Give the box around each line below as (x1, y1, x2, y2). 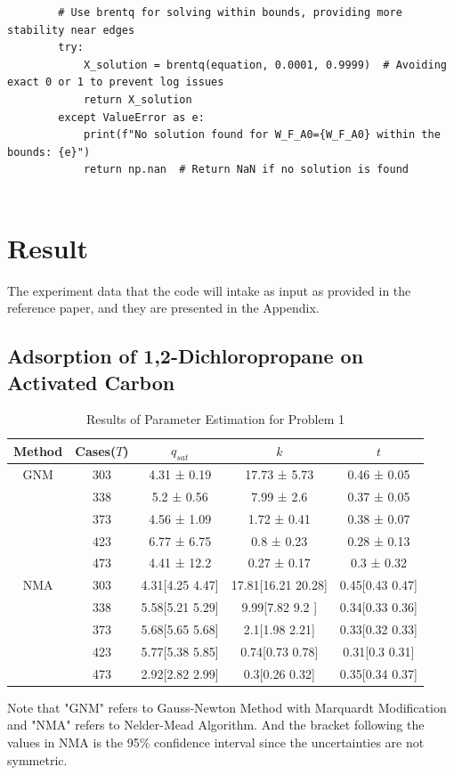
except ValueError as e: (58, 110, 205, 124)
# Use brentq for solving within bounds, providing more (58, 6, 402, 19)
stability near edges (7, 23, 135, 37)
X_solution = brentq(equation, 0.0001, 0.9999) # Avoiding (83, 58, 447, 71)
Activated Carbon (7, 368, 175, 396)
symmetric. (7, 750, 68, 769)
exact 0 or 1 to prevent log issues (7, 76, 224, 89)
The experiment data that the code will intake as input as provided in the (7, 281, 411, 299)
